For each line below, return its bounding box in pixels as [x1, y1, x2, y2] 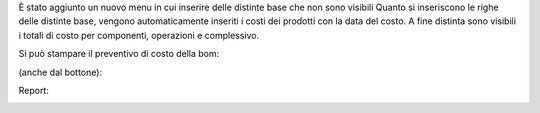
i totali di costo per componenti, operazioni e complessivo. [18, 29, 260, 41]
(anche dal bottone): [18, 66, 103, 78]
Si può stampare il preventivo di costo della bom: [18, 48, 220, 60]
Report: [18, 84, 50, 96]
